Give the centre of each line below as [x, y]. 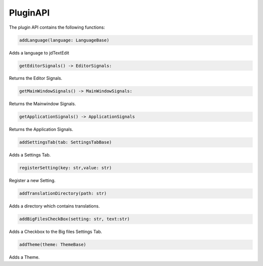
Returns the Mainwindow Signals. [43, 104]
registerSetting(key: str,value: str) [66, 168]
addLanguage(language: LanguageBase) [64, 40]
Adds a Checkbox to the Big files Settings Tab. [56, 232]
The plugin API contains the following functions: [57, 27]
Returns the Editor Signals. [36, 78]
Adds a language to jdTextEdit [39, 53]
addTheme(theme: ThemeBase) [53, 245]
